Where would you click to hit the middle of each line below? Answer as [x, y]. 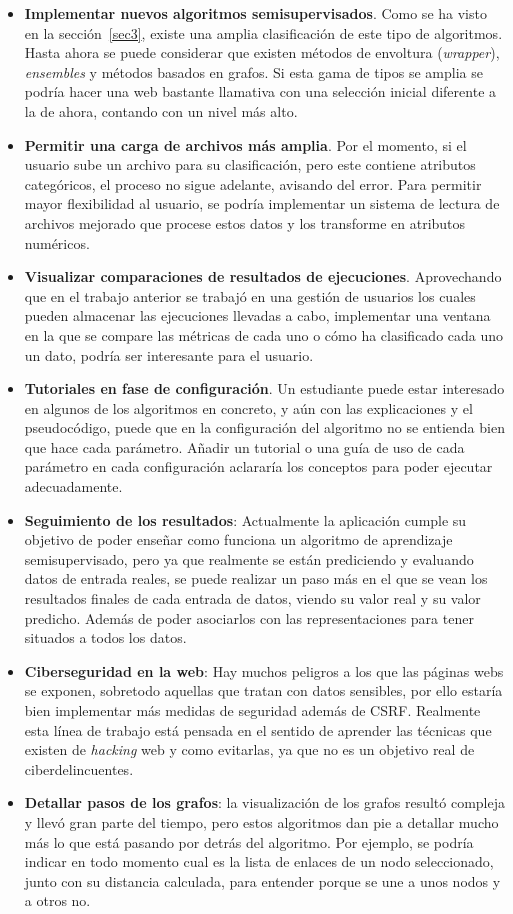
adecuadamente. [73, 486]
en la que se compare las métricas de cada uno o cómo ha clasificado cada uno [264, 334]
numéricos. [57, 242]
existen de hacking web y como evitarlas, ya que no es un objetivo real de [249, 749]
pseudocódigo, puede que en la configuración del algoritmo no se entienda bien [264, 427]
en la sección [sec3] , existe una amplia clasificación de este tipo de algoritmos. [263, 32]
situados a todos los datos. [105, 637]
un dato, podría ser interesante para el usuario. [169, 354]
